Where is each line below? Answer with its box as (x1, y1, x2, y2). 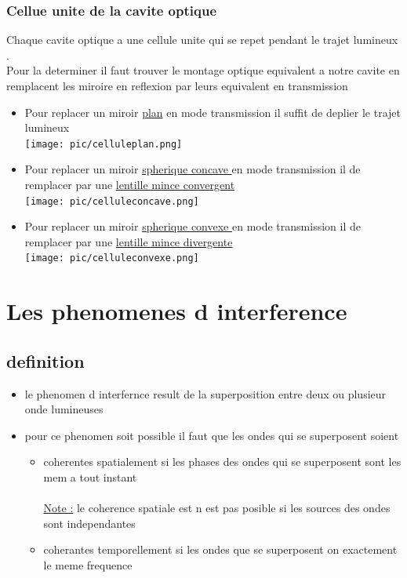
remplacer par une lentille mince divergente (24, 233, 233, 249)
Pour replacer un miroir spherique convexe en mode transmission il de (24, 218, 361, 234)
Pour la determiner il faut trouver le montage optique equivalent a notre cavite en (6, 62, 400, 78)
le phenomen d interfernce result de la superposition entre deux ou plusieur (24, 385, 387, 402)
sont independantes (43, 514, 136, 531)
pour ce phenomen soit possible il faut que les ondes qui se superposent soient (24, 427, 399, 443)
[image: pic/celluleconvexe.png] (24, 253, 199, 264)
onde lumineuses (24, 401, 104, 417)
